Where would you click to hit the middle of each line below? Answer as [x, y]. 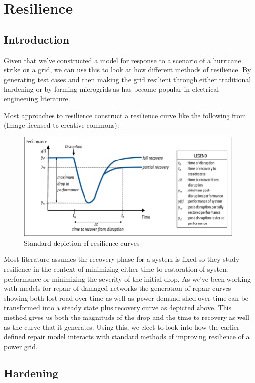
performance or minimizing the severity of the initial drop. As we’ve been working [127, 278]
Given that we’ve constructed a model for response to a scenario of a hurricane [123, 60]
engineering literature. [37, 98]
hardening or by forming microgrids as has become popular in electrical [112, 89]
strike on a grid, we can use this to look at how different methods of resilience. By [127, 70]
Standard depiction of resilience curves [82, 242]
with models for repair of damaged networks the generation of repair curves [118, 288]
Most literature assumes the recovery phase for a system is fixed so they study [122, 259]
